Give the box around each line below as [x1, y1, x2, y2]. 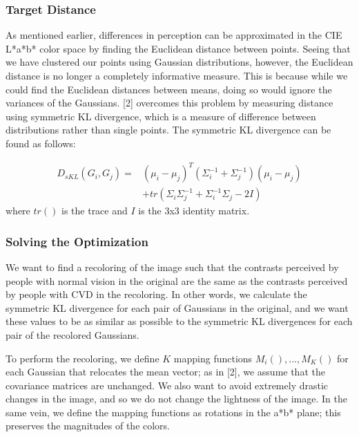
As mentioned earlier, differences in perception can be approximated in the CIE [6, 28, 342, 42]
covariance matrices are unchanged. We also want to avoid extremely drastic [6, 378, 329, 392]
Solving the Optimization [6, 232, 148, 250]
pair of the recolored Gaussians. [6, 327, 139, 342]
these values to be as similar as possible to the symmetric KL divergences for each [6, 314, 353, 328]
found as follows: [6, 136, 76, 150]
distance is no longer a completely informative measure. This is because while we [6, 68, 348, 82]
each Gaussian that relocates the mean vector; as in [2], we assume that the [6, 364, 325, 379]
